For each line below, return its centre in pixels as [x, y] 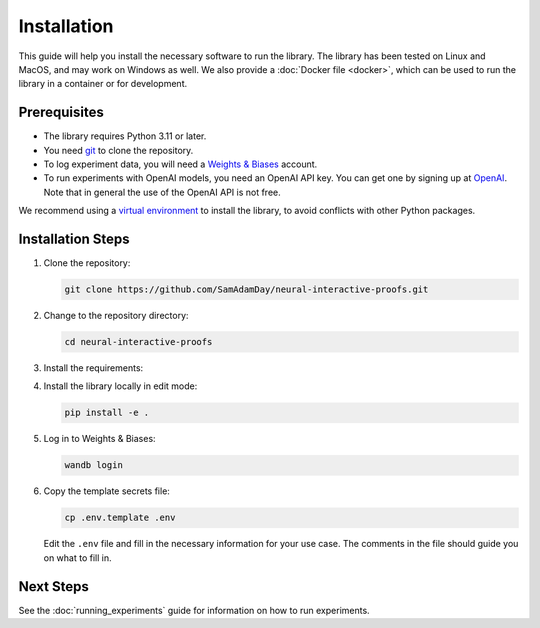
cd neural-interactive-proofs [138, 342]
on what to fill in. [77, 557]
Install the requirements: [93, 368]
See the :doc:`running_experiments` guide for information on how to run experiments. [194, 610]
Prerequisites [61, 112]
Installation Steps [74, 239]
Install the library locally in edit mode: [120, 386]
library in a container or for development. [103, 84]
